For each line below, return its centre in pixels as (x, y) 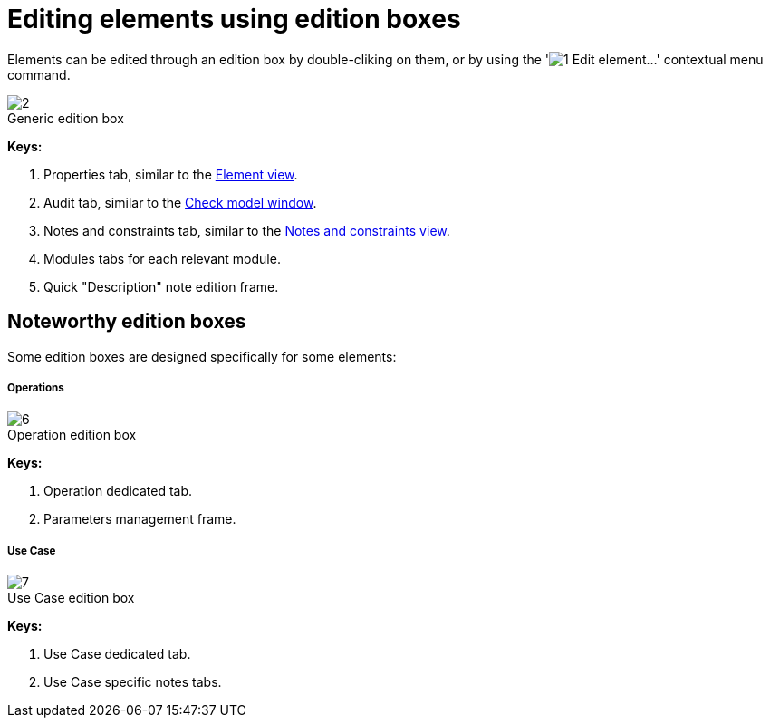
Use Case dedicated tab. (117, 654)
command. (39, 74)
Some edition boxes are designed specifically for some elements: (202, 356)
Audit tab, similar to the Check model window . (180, 202)
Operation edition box (72, 435)
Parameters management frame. (140, 519)
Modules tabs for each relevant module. (162, 258)
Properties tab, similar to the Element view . (171, 174)
